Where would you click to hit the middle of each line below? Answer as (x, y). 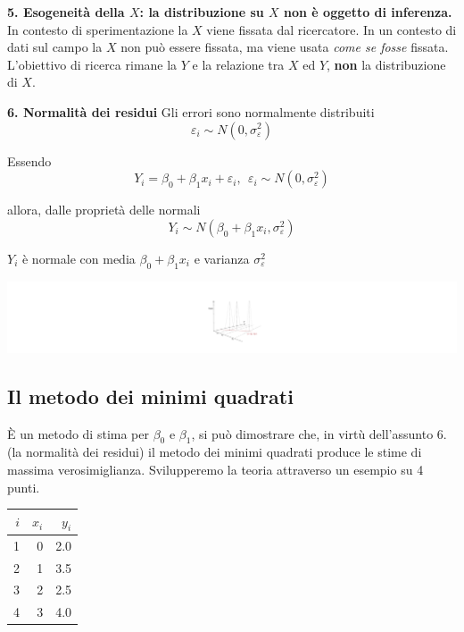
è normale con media (79, 258)
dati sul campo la (55, 47)
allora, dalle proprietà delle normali (104, 210)
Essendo (29, 160)
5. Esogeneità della (66, 12)
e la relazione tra (238, 64)
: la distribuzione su (202, 12)
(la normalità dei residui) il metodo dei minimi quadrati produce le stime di (215, 452)
